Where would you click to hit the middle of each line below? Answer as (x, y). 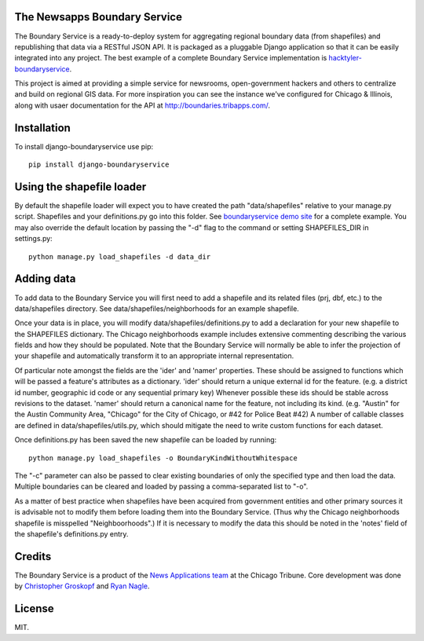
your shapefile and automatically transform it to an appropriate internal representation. (154, 356)
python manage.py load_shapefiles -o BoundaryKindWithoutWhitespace (163, 458)
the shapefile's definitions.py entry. (71, 533)
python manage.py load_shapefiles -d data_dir (120, 256)
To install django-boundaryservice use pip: (84, 146)
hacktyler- (345, 58)
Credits (33, 557)
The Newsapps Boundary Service (98, 17)
